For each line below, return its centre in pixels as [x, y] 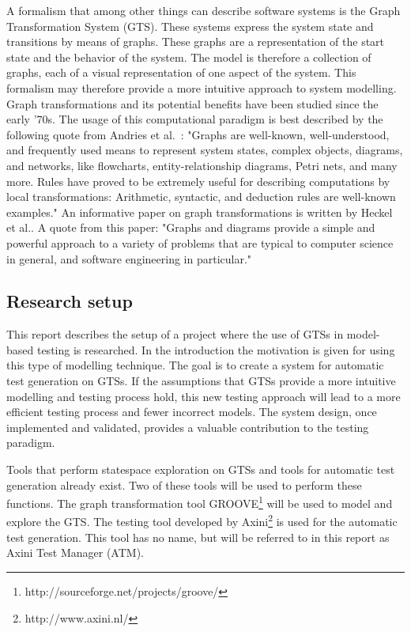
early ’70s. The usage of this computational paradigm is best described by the [195, 119]
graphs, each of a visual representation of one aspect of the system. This [181, 72]
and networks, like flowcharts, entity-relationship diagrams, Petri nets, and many [202, 165]
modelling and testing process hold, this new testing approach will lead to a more [204, 396]
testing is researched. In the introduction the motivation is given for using [216, 349]
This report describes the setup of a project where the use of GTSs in [175, 334]
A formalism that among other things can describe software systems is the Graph [204, 10]
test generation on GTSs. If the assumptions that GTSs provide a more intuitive [201, 381]
